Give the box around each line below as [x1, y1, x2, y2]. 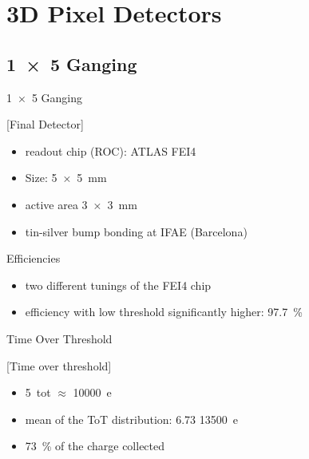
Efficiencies [6, 250, 61, 267]
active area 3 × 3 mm [25, 196, 137, 212]
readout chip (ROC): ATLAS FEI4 [25, 142, 196, 159]
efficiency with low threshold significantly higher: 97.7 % [25, 303, 303, 320]
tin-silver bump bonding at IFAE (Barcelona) [25, 223, 248, 239]
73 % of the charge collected [25, 437, 165, 454]
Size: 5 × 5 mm [25, 169, 107, 186]
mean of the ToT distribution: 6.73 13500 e [25, 410, 238, 427]
